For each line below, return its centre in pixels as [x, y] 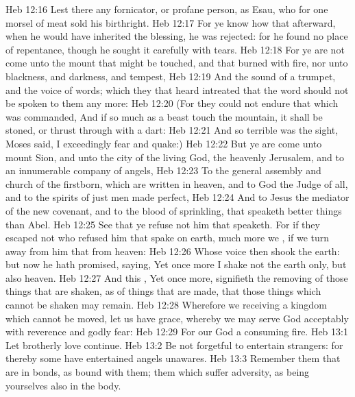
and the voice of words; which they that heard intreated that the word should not [177, 89]
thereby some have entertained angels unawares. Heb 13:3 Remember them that [173, 358]
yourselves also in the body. [63, 385]
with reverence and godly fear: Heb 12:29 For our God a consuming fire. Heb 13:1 [177, 332]
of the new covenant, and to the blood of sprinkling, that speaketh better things [174, 210]
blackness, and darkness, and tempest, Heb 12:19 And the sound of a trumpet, [171, 76]
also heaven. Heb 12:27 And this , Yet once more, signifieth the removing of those [177, 277]
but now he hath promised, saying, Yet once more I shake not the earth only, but [176, 264]
